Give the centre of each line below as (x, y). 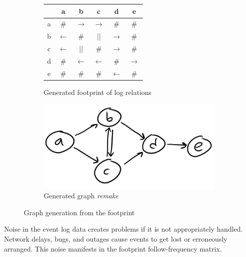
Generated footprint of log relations (98, 92)
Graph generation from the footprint (79, 212)
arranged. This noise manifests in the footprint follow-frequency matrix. (113, 248)
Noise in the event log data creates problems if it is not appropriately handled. (123, 229)
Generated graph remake (81, 196)
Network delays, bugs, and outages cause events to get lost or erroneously (116, 238)
